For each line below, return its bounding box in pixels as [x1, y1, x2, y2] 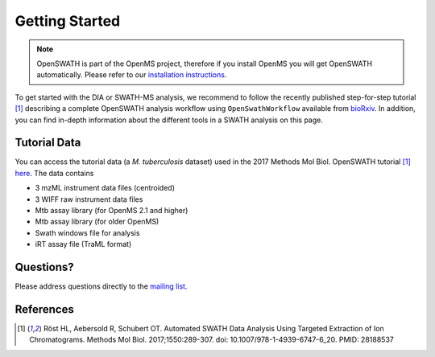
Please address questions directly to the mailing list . [14, 281, 188, 291]
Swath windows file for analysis [35, 228, 140, 237]
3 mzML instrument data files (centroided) [35, 183, 176, 193]
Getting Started [14, 12, 121, 30]
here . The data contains [14, 168, 94, 178]
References [14, 302, 74, 316]
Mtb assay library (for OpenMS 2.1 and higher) [35, 205, 188, 215]
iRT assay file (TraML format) [35, 240, 132, 249]
